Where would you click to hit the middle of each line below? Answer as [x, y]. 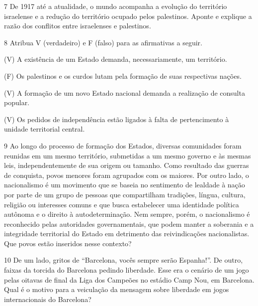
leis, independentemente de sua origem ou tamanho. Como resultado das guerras [127, 165]
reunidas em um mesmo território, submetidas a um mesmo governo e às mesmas [128, 155]
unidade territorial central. [44, 129]
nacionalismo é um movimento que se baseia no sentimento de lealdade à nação [125, 185]
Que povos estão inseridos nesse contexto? [68, 243]
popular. [17, 102]
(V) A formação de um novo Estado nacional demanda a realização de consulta [125, 92]
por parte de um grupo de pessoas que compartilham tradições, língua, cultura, [125, 194]
